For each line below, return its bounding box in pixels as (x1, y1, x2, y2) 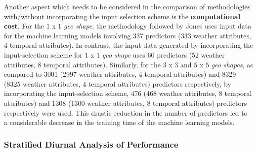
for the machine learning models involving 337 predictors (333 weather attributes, (4, 30, 251, 40)
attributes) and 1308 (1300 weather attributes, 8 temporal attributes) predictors (4, 97, 247, 108)
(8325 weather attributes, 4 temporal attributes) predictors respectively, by (4, 78, 231, 89)
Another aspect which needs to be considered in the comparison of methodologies (4, 1, 251, 11)
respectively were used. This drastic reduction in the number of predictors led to (4, 107, 248, 118)
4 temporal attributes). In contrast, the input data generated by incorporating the (4, 40, 253, 50)
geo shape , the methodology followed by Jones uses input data (64, 21, 252, 31)
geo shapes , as (211, 59, 253, 69)
